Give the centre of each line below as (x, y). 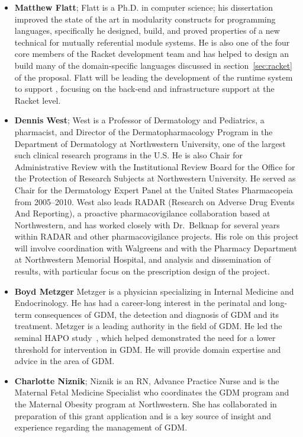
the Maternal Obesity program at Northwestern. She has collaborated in (146, 404)
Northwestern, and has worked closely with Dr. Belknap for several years (147, 224)
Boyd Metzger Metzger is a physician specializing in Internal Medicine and (154, 291)
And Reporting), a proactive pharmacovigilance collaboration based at (142, 213)
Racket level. (38, 100)
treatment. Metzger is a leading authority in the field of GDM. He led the (148, 326)
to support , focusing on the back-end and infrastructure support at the (144, 89)
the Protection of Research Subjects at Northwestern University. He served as (155, 178)
